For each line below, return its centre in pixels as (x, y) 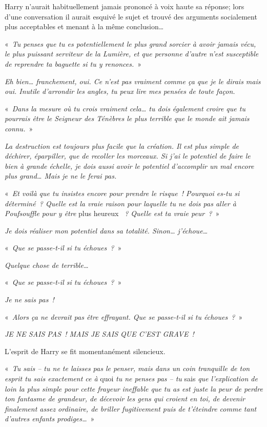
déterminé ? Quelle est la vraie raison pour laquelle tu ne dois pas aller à (120, 203)
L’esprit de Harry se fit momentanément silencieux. (85, 351)
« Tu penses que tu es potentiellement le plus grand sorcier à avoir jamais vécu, (130, 43)
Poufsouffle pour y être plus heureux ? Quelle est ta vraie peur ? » (112, 213)
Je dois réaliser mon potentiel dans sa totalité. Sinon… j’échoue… (106, 230)
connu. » (19, 128)
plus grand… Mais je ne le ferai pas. (61, 176)
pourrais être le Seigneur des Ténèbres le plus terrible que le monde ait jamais (127, 118)
